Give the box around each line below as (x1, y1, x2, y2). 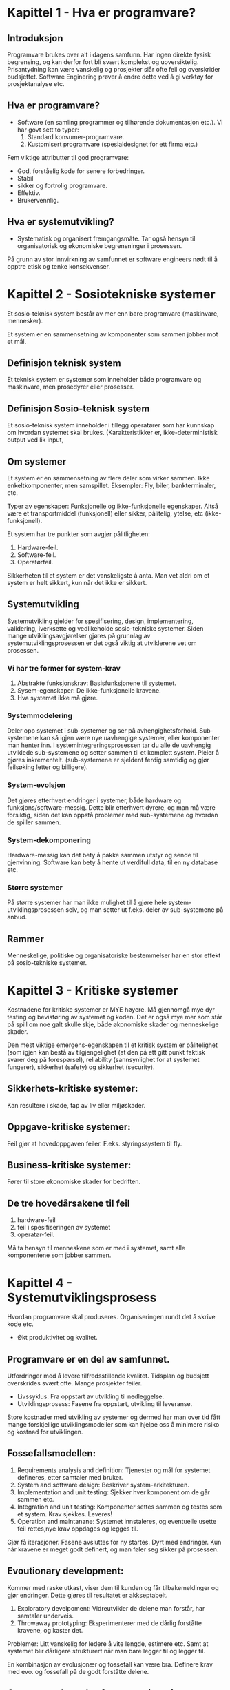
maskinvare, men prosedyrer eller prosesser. (7, 383, 134, 391)
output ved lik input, (7, 436, 64, 444)
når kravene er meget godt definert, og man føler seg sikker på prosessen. (7, 1545, 219, 1554)
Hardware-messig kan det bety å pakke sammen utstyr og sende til (7, 851, 198, 859)
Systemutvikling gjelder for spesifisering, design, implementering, (7, 617, 194, 625)
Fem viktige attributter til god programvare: (7, 153, 129, 161)
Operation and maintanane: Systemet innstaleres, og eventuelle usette (17, 1517, 217, 1525)
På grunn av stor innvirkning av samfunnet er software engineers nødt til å (7, 255, 218, 263)
